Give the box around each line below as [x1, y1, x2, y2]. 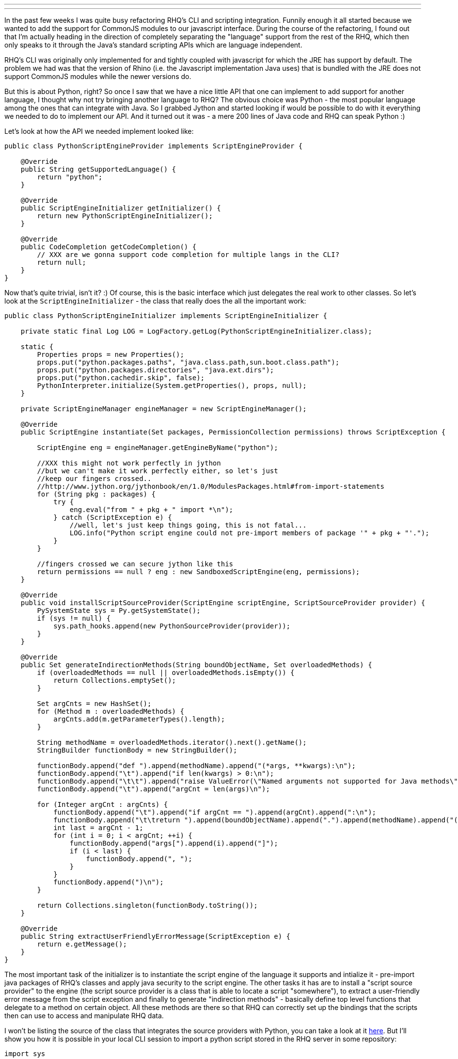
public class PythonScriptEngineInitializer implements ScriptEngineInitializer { [4, 312, 327, 320]
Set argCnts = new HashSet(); [37, 700, 152, 707]
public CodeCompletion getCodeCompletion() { [20, 243, 197, 251]
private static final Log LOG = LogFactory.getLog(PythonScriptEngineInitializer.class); [20, 327, 372, 335]
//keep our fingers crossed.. [37, 475, 152, 482]
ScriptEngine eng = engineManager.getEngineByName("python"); [37, 444, 278, 451]
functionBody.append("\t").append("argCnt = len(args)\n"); [37, 785, 270, 793]
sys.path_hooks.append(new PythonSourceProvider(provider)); [53, 622, 291, 630]
